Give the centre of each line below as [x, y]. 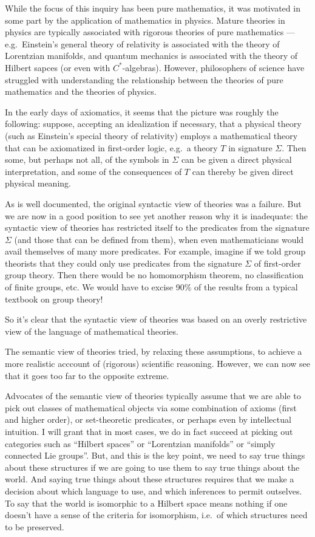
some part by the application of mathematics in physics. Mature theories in [145, 20]
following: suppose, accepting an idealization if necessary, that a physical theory [153, 124]
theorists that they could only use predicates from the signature [124, 263]
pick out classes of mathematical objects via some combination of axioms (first [151, 407]
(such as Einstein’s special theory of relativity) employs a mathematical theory [151, 135]
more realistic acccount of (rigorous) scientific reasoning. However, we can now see [157, 364]
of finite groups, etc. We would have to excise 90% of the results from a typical [151, 287]
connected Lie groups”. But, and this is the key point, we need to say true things [155, 455]
